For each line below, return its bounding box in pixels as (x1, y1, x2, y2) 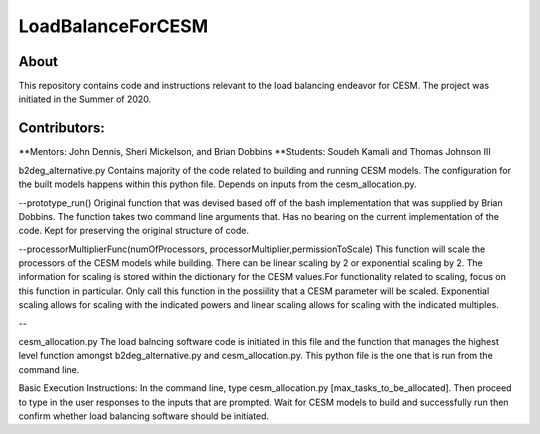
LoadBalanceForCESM (18, 15, 209, 37)
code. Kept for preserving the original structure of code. (18, 225, 250, 237)
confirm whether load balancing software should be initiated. (18, 410, 270, 422)
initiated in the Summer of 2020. (18, 93, 152, 105)
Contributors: (18, 120, 105, 137)
